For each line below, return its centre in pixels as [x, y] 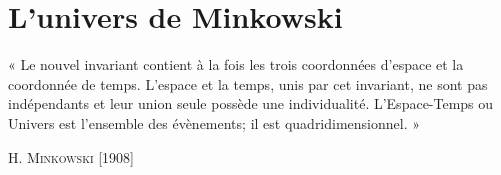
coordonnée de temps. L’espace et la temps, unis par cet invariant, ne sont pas [248, 83]
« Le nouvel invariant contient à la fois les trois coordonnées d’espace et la [236, 64]
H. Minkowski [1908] [71, 156]
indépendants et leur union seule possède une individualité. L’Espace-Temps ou [251, 103]
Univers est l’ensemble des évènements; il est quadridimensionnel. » [214, 122]
